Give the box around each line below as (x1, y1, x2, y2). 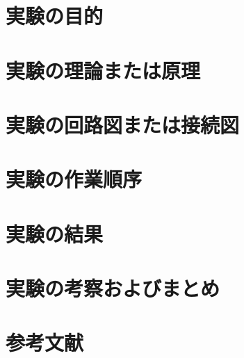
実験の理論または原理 (6, 56, 201, 84)
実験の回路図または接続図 (6, 110, 240, 138)
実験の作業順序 (6, 165, 143, 193)
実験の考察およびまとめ (6, 274, 220, 302)
